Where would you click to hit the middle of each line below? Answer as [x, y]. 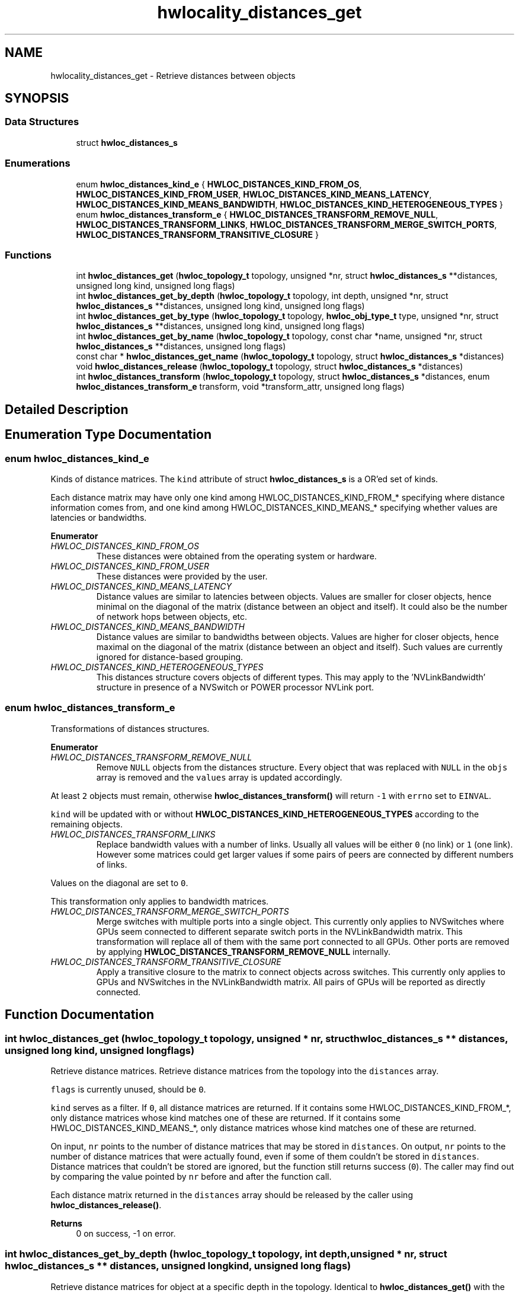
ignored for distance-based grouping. [170, 657]
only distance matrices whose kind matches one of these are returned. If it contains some [225, 1117]
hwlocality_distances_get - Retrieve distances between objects [173, 75]
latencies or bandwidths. [99, 517]
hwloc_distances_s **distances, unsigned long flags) [181, 346]
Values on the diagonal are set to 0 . [119, 883]
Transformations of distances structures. [130, 728]
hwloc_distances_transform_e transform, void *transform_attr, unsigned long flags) [240, 387]
